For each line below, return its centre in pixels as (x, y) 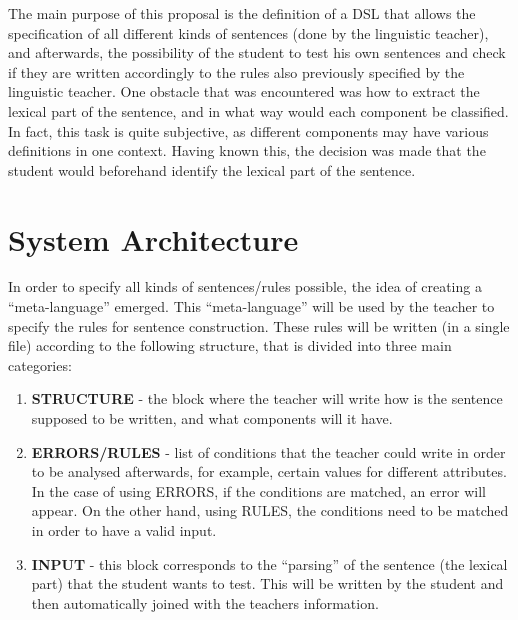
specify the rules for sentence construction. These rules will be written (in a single (259, 325)
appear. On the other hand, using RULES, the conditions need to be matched (270, 510)
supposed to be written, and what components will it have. (212, 418)
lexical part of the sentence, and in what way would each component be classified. (258, 110)
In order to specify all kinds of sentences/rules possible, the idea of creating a (245, 286)
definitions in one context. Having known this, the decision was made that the (247, 150)
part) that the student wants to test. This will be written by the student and (267, 583)
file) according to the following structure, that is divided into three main (230, 345)
